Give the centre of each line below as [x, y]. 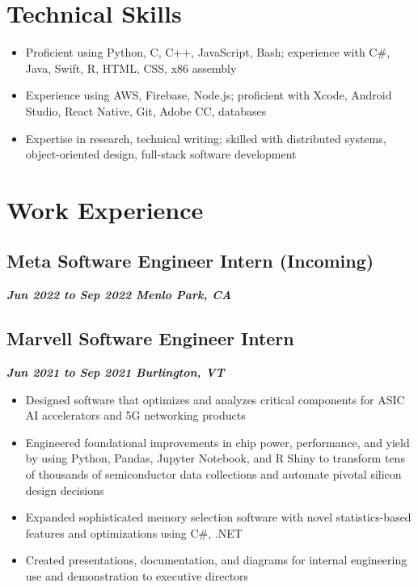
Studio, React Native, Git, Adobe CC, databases [146, 110]
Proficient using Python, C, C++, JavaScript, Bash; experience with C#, [208, 52]
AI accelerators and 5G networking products [135, 415]
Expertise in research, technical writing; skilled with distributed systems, [206, 138]
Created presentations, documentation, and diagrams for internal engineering [216, 560]
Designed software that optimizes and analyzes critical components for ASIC [215, 399]
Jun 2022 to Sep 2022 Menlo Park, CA [119, 295]
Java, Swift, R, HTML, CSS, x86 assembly [131, 68]
